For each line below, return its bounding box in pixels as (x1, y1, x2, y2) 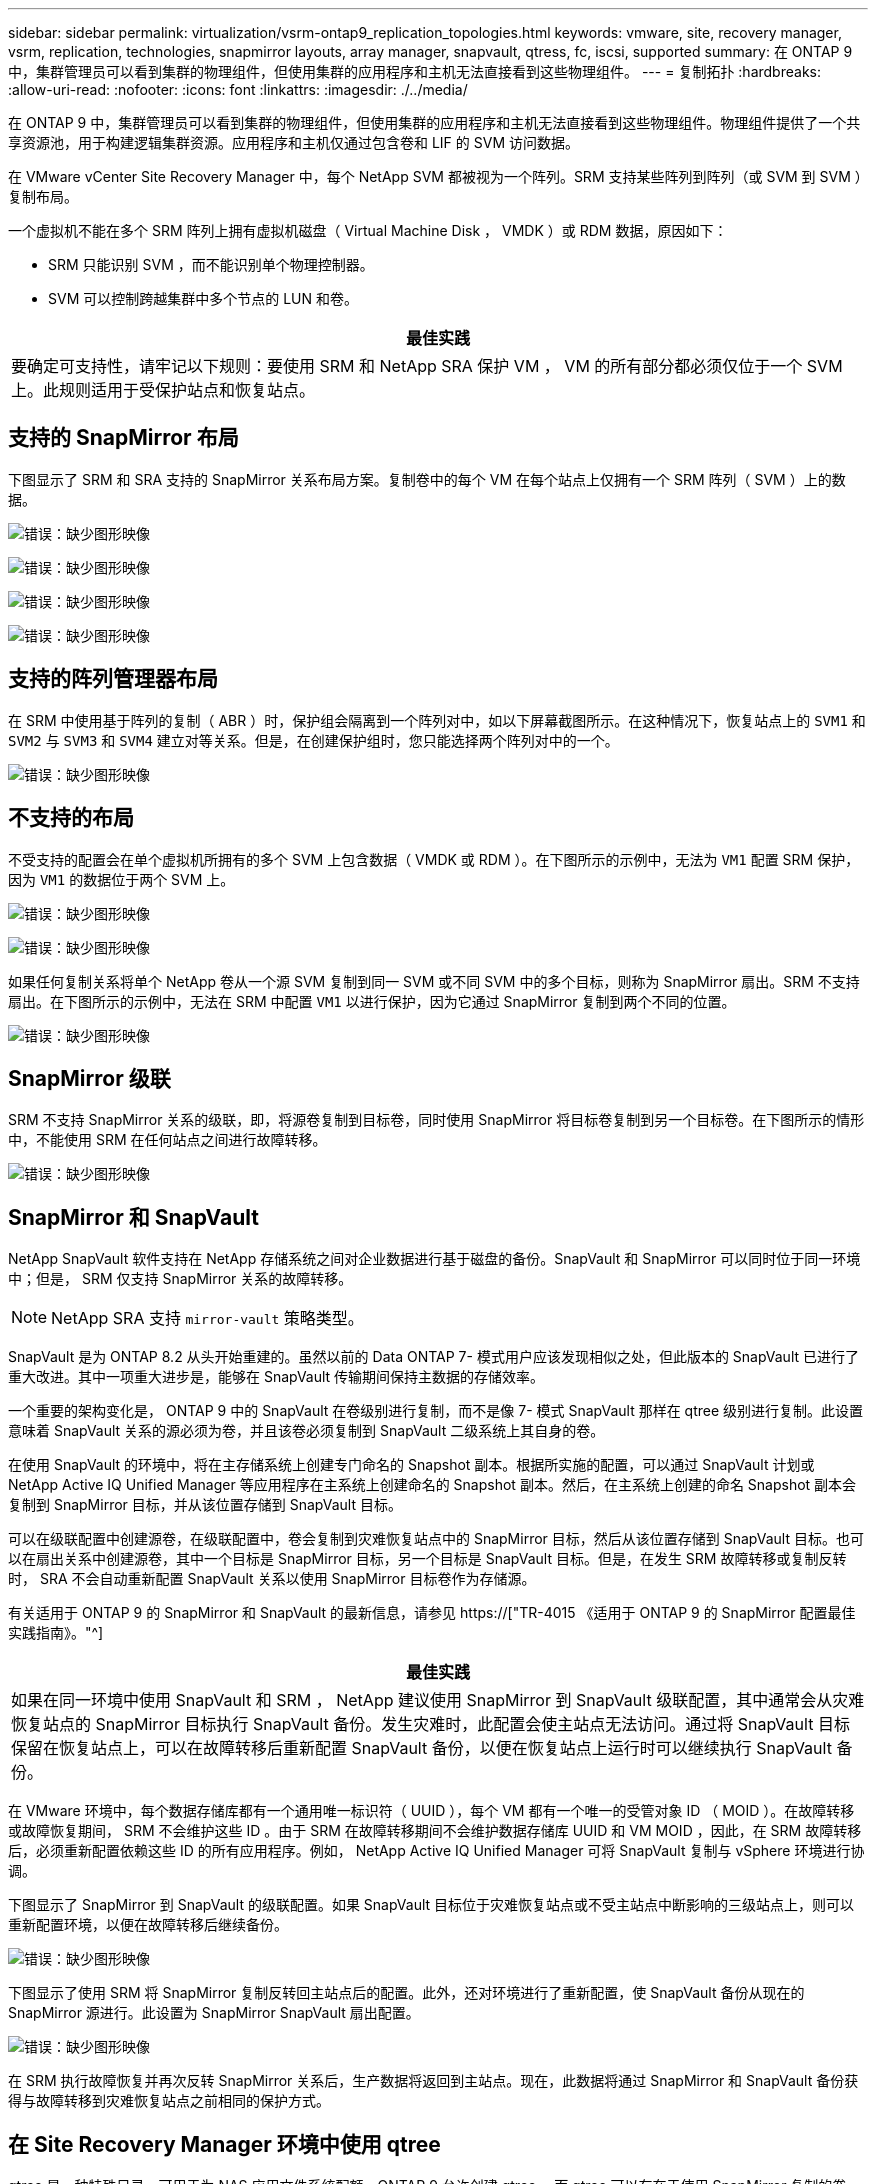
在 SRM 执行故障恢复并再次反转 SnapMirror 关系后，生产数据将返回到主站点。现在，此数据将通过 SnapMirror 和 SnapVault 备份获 (8, 2072, 859, 2090)
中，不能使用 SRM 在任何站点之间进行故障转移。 (8, 1131, 327, 1149)
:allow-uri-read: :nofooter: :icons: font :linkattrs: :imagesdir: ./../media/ (8, 81, 468, 98)
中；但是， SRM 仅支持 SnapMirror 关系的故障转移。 (8, 1270, 353, 1288)
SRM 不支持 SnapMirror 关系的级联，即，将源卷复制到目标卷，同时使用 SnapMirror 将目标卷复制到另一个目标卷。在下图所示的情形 (8, 1111, 865, 1129)
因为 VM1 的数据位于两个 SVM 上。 (8, 870, 235, 888)
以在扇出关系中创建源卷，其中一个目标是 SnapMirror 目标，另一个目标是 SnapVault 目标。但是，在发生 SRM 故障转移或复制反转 (8, 1550, 847, 1568)
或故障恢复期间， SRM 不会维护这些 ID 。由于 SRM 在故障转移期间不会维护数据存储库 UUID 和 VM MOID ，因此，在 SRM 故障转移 (8, 1822, 862, 1840)
